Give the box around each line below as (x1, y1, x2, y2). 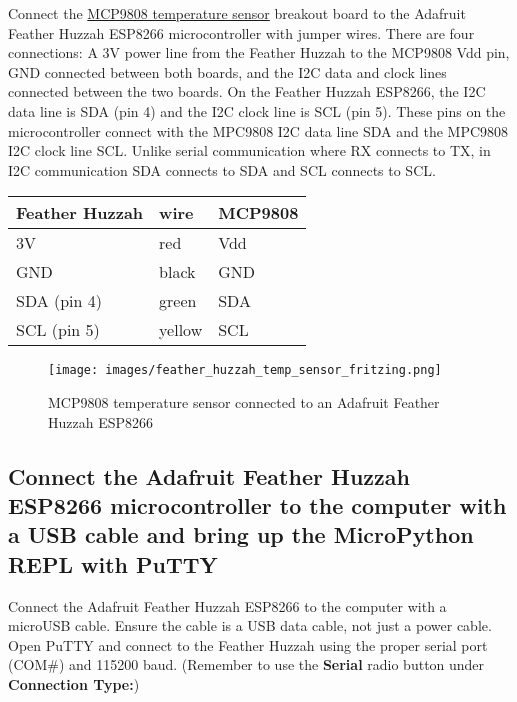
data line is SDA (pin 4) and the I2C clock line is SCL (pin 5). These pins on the (8, 100, 506, 121)
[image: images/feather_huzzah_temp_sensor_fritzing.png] (48, 363, 442, 378)
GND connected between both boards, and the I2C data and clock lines (8, 61, 447, 82)
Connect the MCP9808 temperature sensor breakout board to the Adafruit (8, 3, 466, 23)
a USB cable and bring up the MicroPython (8, 519, 474, 550)
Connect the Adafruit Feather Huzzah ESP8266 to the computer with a (8, 595, 447, 616)
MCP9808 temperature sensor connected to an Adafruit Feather (48, 392, 440, 412)
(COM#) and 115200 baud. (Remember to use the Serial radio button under (8, 654, 485, 675)
